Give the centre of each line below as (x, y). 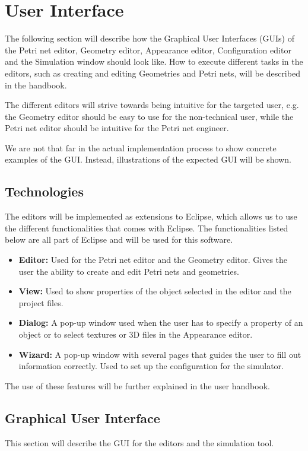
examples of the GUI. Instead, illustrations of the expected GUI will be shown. (148, 159)
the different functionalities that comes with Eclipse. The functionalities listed (147, 228)
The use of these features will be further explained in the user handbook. (137, 385)
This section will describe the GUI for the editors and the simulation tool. (139, 442)
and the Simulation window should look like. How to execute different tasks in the (154, 61)
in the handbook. (36, 85)
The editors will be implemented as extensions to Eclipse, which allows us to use (151, 216)
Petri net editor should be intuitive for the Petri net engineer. (117, 128)
